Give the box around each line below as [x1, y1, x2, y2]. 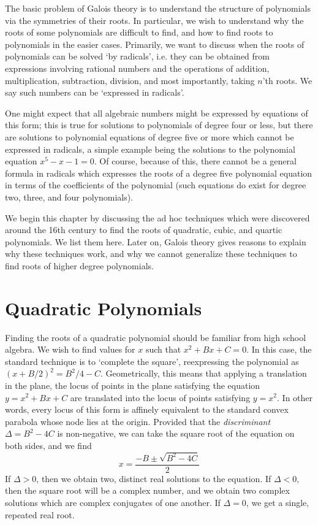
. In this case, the [246, 343, 312, 356]
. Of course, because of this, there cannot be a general [94, 155, 297, 167]
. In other [277, 391, 313, 404]
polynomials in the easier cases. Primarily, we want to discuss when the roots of [5, 37, 305, 50]
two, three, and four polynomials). [5, 190, 134, 203]
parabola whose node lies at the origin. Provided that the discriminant [5, 415, 271, 427]
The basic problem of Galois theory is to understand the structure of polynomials [5, 2, 311, 14]
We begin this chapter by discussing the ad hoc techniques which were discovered [5, 211, 310, 224]
